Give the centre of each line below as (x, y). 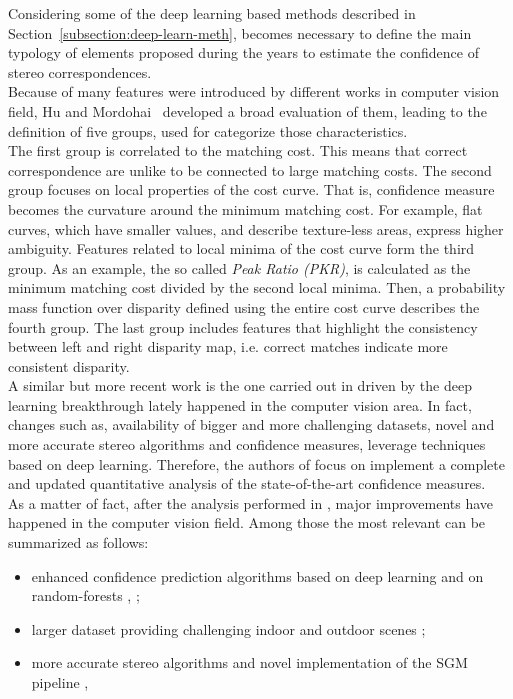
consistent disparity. (69, 365)
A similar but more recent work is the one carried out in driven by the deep (240, 385)
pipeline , (60, 682)
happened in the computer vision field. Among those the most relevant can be (247, 522)
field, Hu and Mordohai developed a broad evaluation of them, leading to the (247, 110)
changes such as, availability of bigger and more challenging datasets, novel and (251, 424)
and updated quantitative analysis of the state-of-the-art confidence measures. (247, 483)
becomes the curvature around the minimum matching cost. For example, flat (245, 208)
